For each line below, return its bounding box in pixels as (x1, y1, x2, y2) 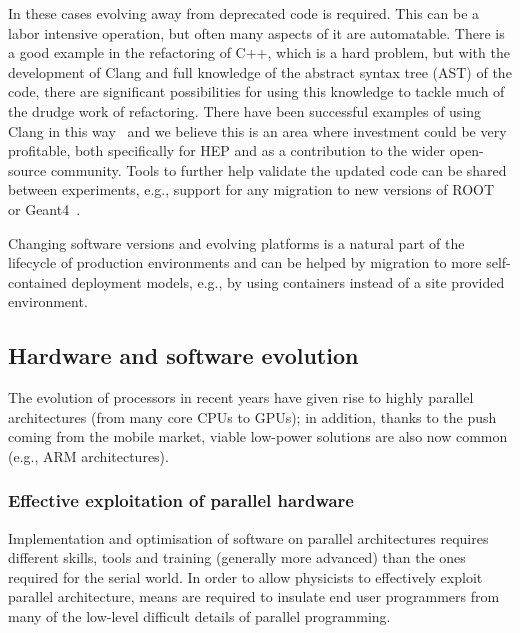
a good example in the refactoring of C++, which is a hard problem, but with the (8, 42, 510, 63)
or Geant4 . (8, 198, 81, 219)
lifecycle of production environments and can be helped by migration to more (8, 252, 482, 273)
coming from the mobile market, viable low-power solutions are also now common (8, 426, 508, 447)
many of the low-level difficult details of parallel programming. (8, 606, 391, 627)
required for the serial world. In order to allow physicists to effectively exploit (8, 566, 483, 587)
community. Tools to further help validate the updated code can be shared (50, 159, 507, 180)
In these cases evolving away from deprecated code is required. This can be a (8, 3, 480, 23)
